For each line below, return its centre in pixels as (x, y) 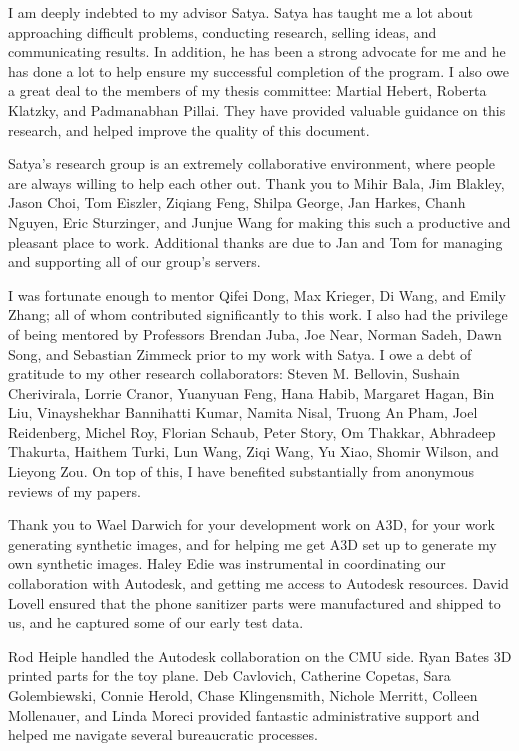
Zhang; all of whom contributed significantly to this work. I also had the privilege (258, 314)
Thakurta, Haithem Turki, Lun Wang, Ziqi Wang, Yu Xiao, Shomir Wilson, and (253, 451)
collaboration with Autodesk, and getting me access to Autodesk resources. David (258, 583)
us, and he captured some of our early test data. (156, 622)
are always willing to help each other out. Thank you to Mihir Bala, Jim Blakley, (256, 182)
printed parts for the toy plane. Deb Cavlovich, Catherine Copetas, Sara (229, 675)
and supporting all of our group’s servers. (134, 261)
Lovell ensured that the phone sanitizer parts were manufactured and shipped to (254, 602)
